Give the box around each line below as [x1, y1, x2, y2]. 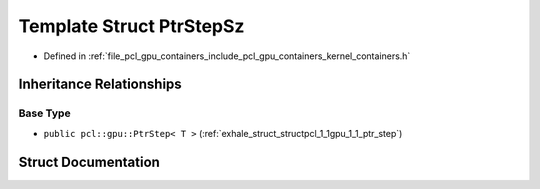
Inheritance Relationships [18, 76, 182, 93]
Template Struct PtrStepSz [18, 15, 245, 37]
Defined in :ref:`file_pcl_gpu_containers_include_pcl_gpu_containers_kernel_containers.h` [43, 50, 411, 62]
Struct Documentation [18, 153, 160, 170]
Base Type [18, 106, 71, 120]
